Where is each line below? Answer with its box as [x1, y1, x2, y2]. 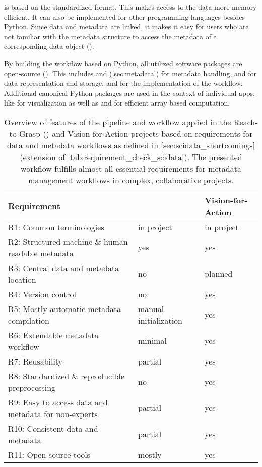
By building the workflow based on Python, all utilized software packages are [4, 58, 242, 68]
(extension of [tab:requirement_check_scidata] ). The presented [20, 150, 242, 163]
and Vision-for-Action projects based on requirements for [52, 127, 253, 139]
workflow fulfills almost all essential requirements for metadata [21, 162, 241, 174]
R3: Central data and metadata [8, 262, 119, 274]
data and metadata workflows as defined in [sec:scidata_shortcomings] [7, 139, 255, 151]
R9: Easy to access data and [8, 396, 108, 408]
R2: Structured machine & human [8, 235, 128, 247]
